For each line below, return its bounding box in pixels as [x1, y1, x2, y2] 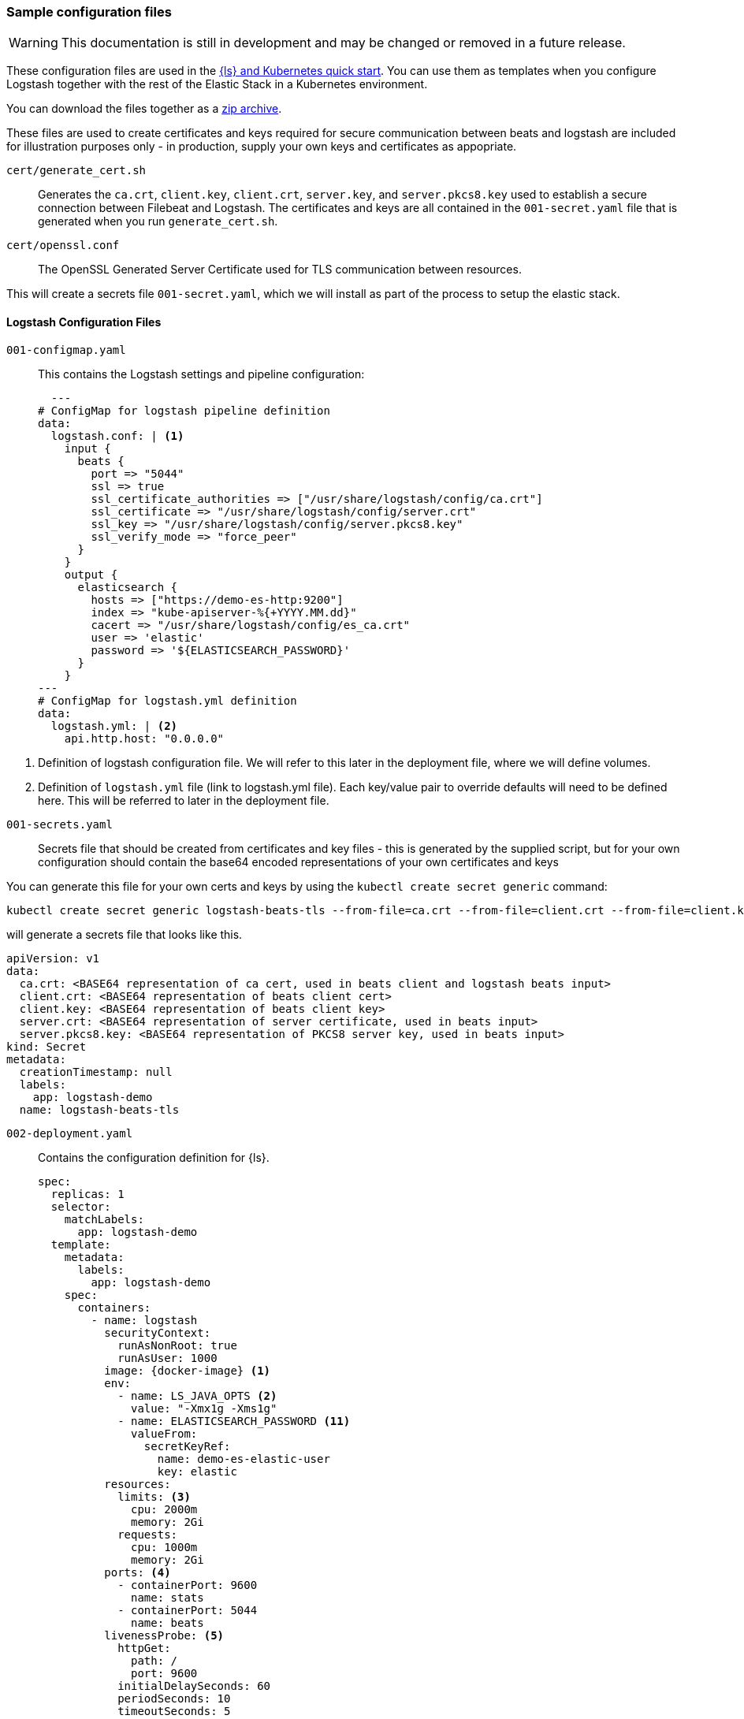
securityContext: [104, 1326, 211, 1339]
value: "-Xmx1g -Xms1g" [131, 1401, 277, 1415]
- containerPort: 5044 [117, 1603, 258, 1617]
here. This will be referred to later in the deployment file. [38, 793, 329, 807]
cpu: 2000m [131, 1502, 198, 1516]
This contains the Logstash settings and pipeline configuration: [38, 366, 365, 381]
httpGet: [117, 1641, 171, 1654]
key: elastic [157, 1464, 237, 1478]
